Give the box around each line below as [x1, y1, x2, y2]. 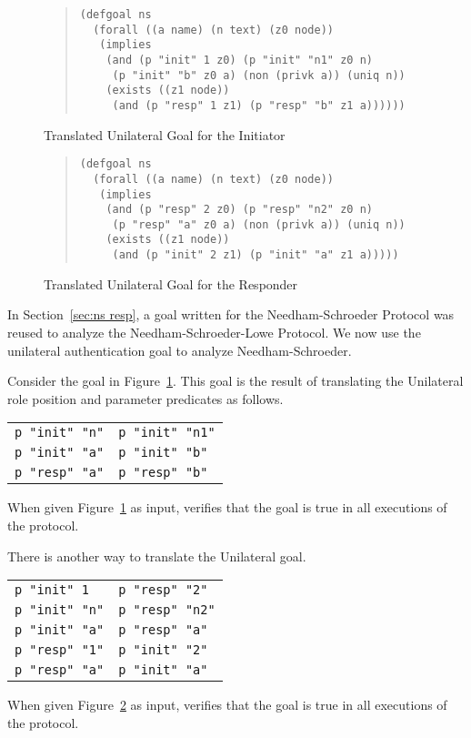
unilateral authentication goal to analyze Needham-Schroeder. [7, 340, 352, 359]
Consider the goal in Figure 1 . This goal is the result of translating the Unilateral [7, 371, 464, 390]
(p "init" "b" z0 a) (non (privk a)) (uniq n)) [112, 68, 406, 82]
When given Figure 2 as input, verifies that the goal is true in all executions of [7, 695, 447, 714]
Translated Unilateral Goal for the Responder [44, 274, 298, 293]
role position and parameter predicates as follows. [7, 389, 284, 408]
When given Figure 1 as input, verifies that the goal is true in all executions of [7, 498, 447, 517]
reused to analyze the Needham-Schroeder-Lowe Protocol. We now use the [7, 322, 421, 341]
